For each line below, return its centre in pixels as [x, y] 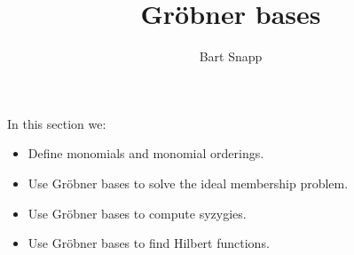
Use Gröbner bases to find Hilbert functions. [149, 243]
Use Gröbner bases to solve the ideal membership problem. [188, 183]
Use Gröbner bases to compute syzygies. [137, 213]
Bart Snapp [231, 56]
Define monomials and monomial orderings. [146, 153]
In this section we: [57, 123]
